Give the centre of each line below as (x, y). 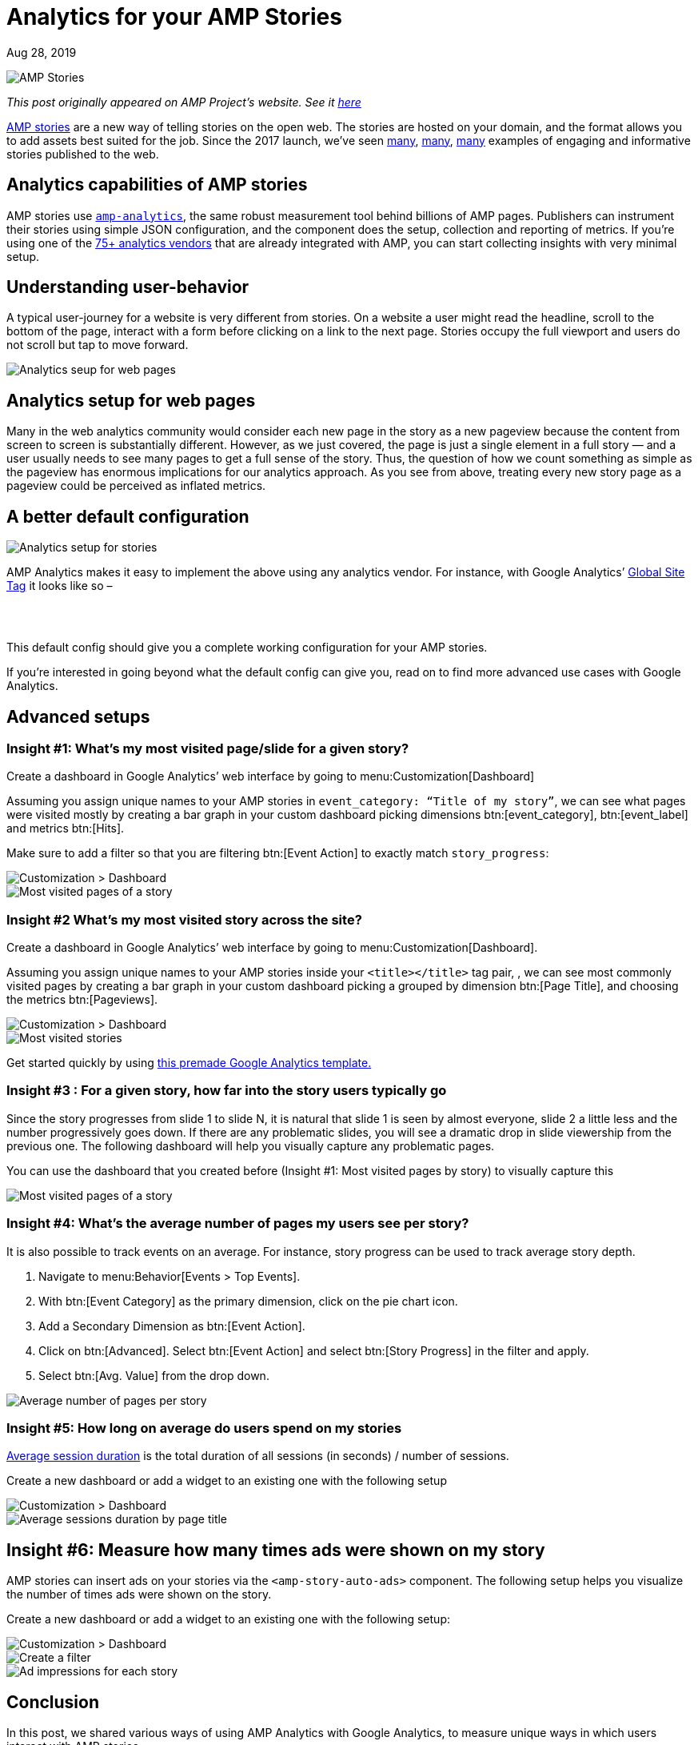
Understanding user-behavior (128, 287)
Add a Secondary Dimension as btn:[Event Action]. (172, 1326)
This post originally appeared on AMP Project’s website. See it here (184, 102)
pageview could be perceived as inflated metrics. (136, 486)
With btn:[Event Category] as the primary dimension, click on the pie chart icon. (248, 1301)
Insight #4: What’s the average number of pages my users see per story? (238, 1224)
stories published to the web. (83, 154)
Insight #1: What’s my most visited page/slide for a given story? (208, 748)
